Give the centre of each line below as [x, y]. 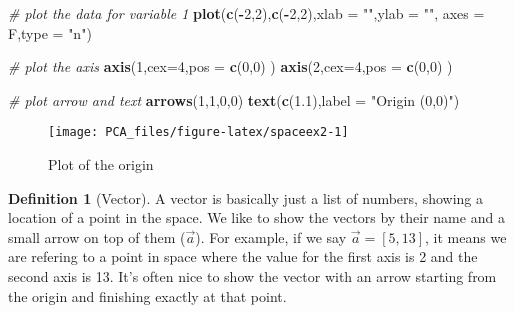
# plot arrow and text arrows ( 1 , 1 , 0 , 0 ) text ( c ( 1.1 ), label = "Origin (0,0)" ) [234, 99]
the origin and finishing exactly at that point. [147, 295]
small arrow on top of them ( [97, 236]
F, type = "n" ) [50, 32]
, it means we [466, 236]
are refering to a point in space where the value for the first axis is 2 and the [243, 256]
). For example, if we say [271, 236]
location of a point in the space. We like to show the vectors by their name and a [256, 217]
